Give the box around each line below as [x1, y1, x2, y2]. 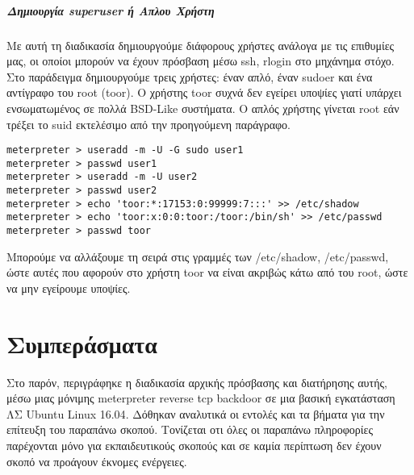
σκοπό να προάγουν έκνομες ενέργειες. [6, 452, 187, 469]
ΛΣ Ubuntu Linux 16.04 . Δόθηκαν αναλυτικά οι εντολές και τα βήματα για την [6, 405, 385, 422]
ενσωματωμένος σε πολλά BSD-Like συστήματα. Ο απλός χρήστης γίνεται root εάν [6, 99, 399, 116]
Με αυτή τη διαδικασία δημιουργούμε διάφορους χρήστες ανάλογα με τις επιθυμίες [6, 36, 395, 53]
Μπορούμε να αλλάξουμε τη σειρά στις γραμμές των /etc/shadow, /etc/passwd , [6, 248, 389, 265]
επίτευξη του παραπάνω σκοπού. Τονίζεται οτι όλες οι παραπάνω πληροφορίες [6, 421, 374, 438]
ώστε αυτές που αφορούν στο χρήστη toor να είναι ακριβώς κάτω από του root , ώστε [6, 264, 408, 281]
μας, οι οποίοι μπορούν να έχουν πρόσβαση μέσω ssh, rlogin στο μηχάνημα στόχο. [6, 52, 395, 69]
